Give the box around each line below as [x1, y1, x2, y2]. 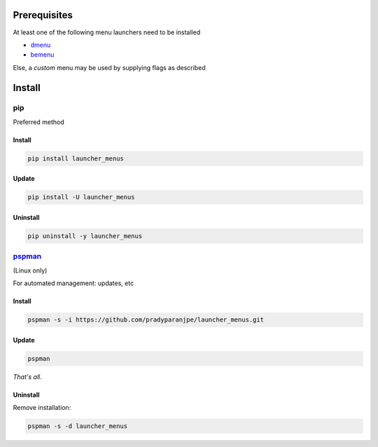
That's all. [13, 372, 42, 381]
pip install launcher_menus [27, 154, 124, 163]
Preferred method [13, 118, 64, 126]
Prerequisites [13, 9, 73, 21]
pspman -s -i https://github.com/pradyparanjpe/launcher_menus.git [27, 316, 265, 324]
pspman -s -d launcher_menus [27, 422, 128, 430]
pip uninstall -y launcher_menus [27, 232, 143, 240]
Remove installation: [13, 404, 71, 412]
